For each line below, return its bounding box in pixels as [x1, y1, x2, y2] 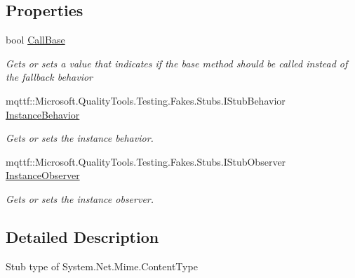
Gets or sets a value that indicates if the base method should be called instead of [6, 55, 348, 70]
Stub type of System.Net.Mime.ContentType [6, 258, 198, 273]
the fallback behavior [6, 69, 93, 84]
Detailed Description [6, 225, 159, 247]
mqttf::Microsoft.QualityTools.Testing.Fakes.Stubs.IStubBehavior [6, 93, 286, 107]
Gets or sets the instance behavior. [6, 131, 154, 145]
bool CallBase [6, 32, 65, 47]
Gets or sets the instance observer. [6, 191, 154, 206]
